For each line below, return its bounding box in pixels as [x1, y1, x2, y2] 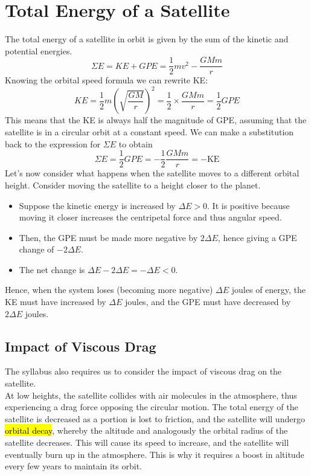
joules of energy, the [231, 283, 306, 296]
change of [19, 243, 54, 256]
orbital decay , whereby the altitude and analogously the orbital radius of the [5, 424, 288, 437]
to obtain [118, 137, 153, 150]
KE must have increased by [5, 295, 106, 308]
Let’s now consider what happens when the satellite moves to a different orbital [5, 167, 300, 179]
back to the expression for [5, 137, 101, 150]
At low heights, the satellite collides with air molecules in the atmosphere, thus [5, 388, 297, 401]
